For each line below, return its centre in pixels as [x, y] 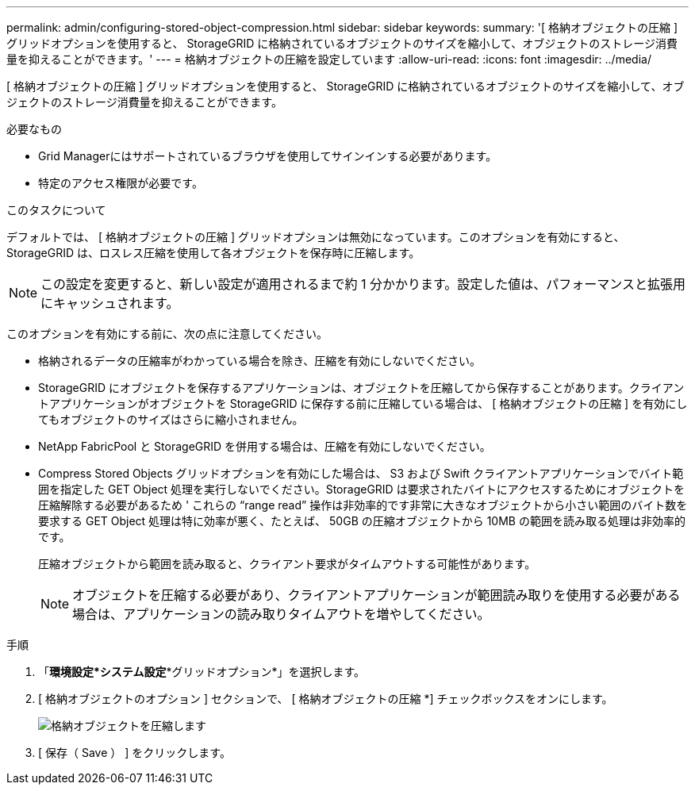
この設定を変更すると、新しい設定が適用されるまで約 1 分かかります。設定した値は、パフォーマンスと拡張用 [363, 284]
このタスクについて [56, 210]
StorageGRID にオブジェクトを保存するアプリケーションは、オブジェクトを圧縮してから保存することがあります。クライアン [361, 388]
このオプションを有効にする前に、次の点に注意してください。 [167, 334]
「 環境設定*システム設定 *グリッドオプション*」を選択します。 [202, 672]
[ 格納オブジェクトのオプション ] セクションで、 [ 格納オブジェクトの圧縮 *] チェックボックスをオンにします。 [326, 699]
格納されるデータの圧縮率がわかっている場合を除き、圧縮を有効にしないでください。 [259, 361]
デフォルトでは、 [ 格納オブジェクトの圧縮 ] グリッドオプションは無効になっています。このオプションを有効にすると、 [316, 237]
